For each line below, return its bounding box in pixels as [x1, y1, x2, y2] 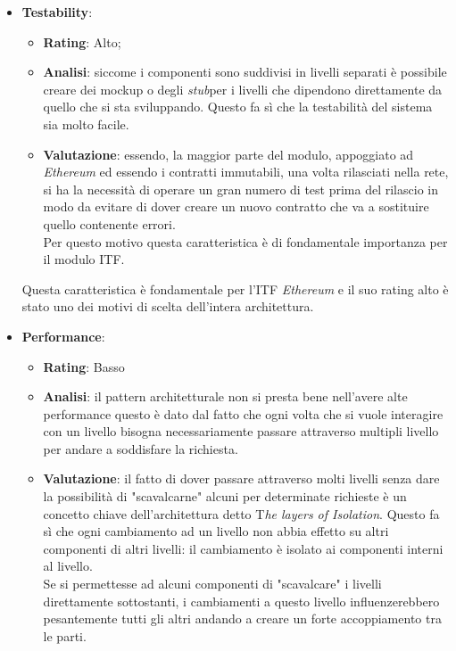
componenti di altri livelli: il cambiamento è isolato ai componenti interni [43, 539, 444, 557]
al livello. [43, 556, 93, 575]
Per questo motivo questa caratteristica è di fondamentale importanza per [43, 232, 448, 251]
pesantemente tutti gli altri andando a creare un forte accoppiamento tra [43, 609, 442, 628]
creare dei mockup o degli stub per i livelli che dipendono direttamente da [43, 79, 443, 98]
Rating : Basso [43, 357, 125, 375]
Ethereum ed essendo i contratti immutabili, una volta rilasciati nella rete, [43, 162, 449, 181]
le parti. [43, 626, 87, 645]
